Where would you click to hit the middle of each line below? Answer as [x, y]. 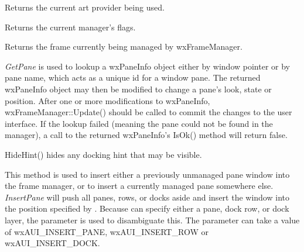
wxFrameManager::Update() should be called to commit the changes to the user [148, 112]
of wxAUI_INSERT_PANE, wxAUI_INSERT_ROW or [107, 231]
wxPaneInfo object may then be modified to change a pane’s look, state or [138, 89]
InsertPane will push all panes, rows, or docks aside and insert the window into [147, 197]
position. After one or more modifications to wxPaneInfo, [107, 100]
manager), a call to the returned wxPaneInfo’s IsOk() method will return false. [146, 135]
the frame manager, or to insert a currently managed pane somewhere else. [139, 186]
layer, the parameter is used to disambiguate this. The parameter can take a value [152, 220]
